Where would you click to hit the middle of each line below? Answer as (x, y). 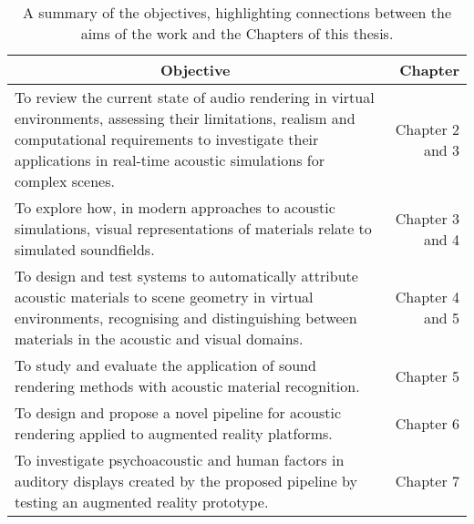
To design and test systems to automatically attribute (186, 276)
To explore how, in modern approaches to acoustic (175, 207)
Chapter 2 (427, 128)
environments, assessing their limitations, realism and (185, 118)
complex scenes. (65, 181)
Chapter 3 (427, 218)
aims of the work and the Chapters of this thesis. (237, 33)
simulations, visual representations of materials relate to (193, 228)
